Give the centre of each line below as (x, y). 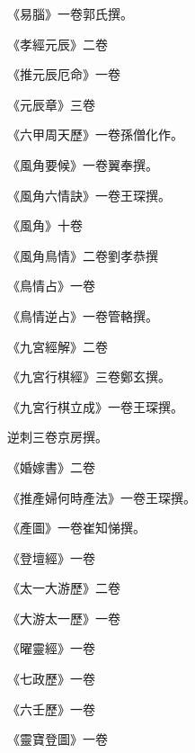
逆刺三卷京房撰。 (58, 437)
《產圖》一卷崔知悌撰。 (76, 528)
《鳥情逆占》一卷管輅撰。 (83, 315)
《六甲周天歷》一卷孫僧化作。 (95, 134)
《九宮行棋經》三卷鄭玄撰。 (89, 376)
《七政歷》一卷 (51, 679)
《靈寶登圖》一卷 (58, 739)
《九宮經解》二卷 (58, 346)
